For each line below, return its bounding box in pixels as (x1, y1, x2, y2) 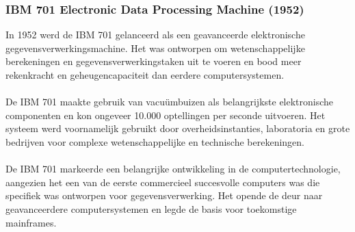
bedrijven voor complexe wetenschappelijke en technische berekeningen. (5, 134, 304, 149)
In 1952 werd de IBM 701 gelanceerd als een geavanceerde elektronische (5, 27, 305, 42)
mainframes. (5, 215, 57, 229)
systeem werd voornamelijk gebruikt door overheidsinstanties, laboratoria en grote (5, 121, 350, 136)
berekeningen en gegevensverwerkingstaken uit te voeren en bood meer (5, 54, 302, 68)
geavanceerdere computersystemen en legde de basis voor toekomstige (5, 201, 297, 216)
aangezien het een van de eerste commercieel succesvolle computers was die (5, 175, 320, 189)
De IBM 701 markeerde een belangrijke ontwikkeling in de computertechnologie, (5, 162, 341, 176)
